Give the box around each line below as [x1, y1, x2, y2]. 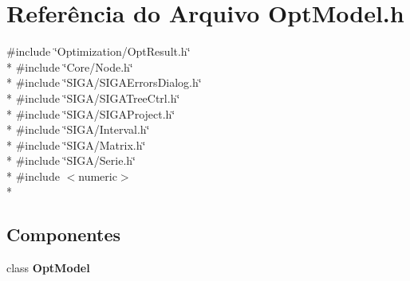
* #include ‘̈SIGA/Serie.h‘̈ [6, 152, 136, 169]
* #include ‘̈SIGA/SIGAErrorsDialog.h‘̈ [6, 74, 202, 91]
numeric [78, 167, 117, 184]
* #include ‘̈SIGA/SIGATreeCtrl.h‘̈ [6, 89, 180, 106]
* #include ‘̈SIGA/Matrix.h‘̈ [6, 136, 146, 153]
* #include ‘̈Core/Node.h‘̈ [6, 58, 133, 75]
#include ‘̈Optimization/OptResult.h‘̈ [6, 43, 191, 60]
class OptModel [6, 260, 90, 276]
